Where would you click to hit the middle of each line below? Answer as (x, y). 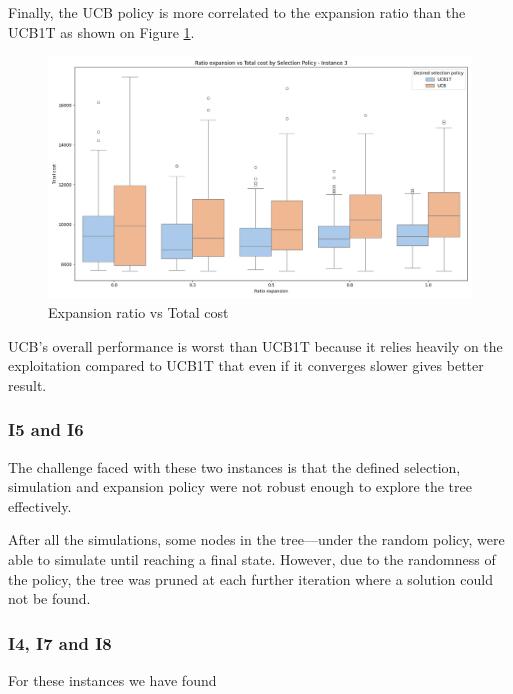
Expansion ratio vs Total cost (138, 312)
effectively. (40, 505)
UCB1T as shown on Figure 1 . (101, 31)
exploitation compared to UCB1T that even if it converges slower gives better (246, 365)
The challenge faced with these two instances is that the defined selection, (234, 466)
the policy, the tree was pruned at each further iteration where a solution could (250, 578)
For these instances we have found (112, 679)
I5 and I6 (46, 429)
